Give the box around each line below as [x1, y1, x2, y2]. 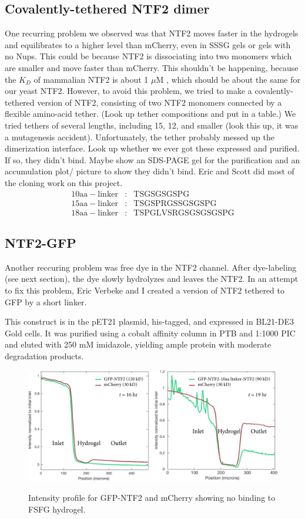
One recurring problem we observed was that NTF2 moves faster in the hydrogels [5, 27, 299, 39]
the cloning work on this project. [5, 176, 123, 188]
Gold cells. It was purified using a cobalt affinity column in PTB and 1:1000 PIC [5, 326, 296, 339]
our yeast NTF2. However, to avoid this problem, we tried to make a [5, 85, 252, 97]
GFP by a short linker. [5, 295, 87, 308]
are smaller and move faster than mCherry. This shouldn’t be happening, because [5, 61, 299, 73]
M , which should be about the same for [156, 73, 300, 85]
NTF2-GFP [5, 234, 76, 251]
